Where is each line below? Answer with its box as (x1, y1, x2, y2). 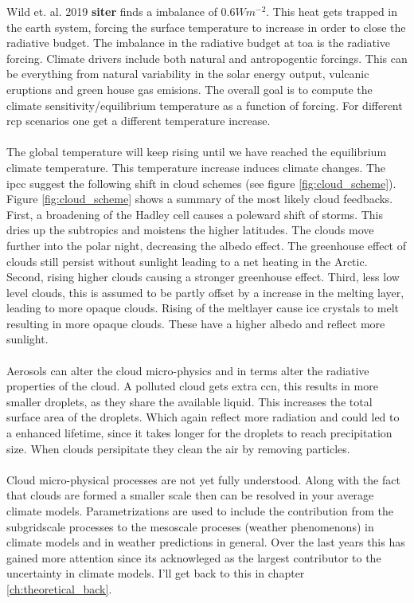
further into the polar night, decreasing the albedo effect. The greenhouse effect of (6, 237, 406, 253)
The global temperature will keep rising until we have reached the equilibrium (6, 143, 387, 160)
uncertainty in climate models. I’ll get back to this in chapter (6, 565, 305, 581)
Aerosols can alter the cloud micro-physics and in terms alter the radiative (6, 362, 369, 378)
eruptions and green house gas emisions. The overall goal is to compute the (6, 80, 373, 97)
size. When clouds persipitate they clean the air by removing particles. (6, 440, 350, 456)
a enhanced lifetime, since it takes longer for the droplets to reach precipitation (6, 425, 393, 441)
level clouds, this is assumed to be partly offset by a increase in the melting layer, (6, 284, 404, 300)
